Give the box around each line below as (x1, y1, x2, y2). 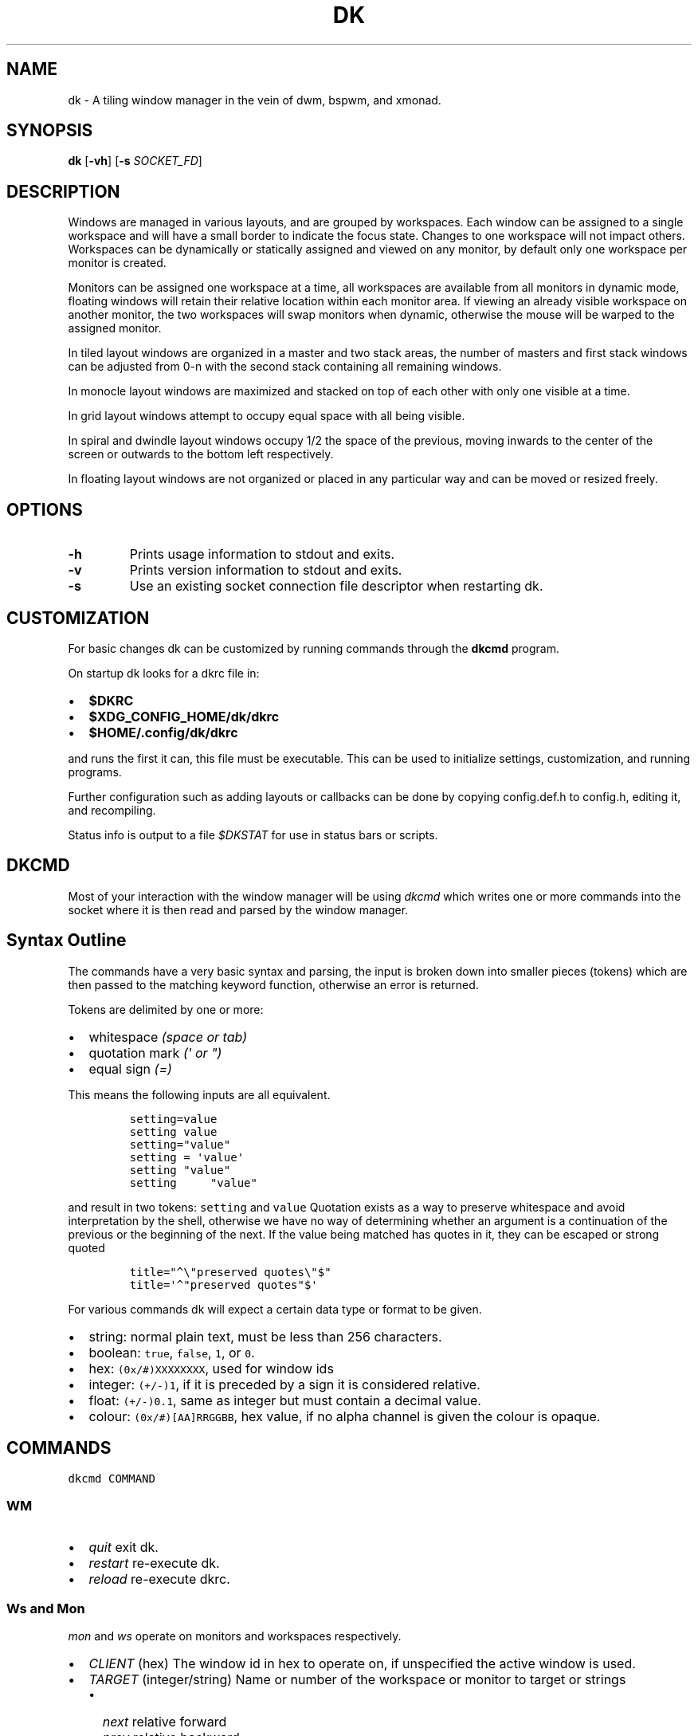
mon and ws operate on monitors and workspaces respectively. (68, 1629, 402, 1643)
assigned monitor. (68, 321, 162, 336)
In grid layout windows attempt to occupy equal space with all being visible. (68, 409, 465, 423)
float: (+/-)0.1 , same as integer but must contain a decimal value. (88, 1392, 481, 1408)
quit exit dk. (88, 1539, 159, 1556)
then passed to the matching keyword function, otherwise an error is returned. (68, 977, 479, 992)
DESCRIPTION (6, 181, 120, 202)
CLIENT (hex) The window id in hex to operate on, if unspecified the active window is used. (88, 1655, 636, 1671)
